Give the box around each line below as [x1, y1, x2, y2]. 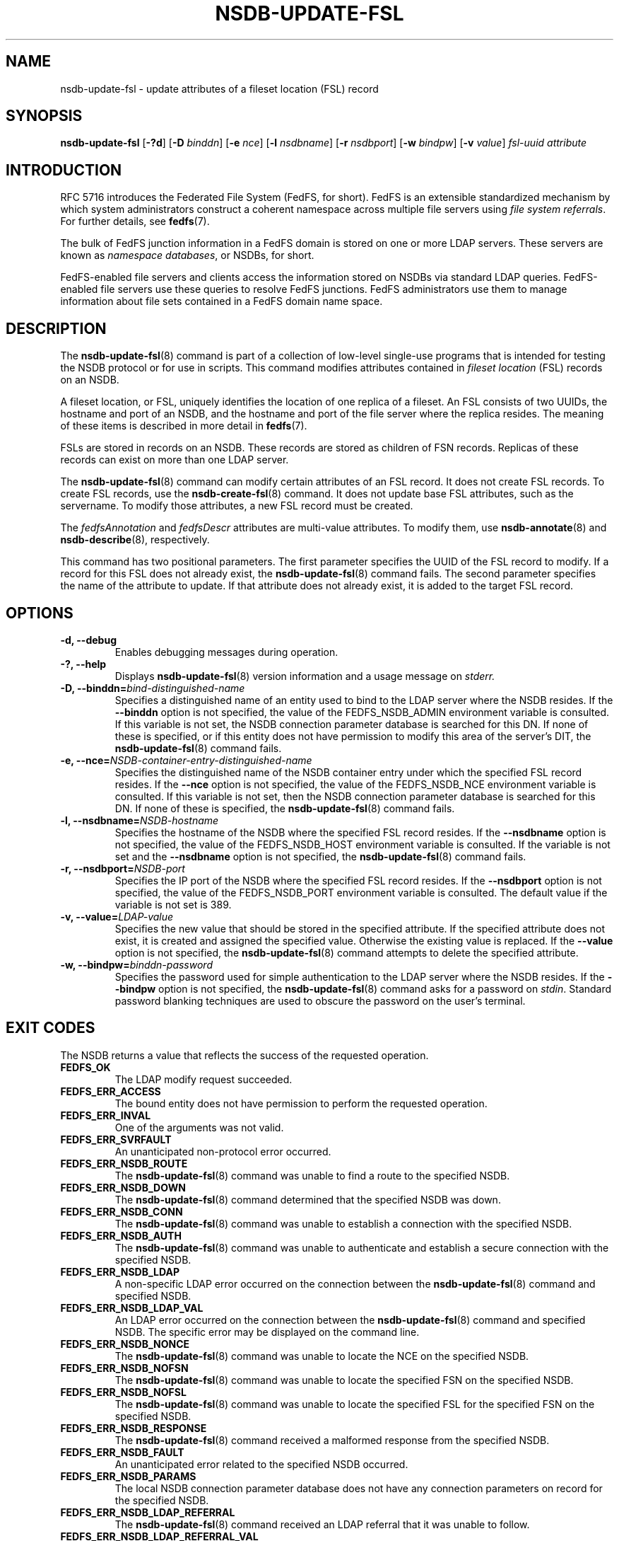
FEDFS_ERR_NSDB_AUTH [60, 1229, 182, 1242]
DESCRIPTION [6, 319, 107, 337]
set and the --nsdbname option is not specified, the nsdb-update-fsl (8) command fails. [114, 850, 526, 862]
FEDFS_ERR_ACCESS [60, 1085, 161, 1097]
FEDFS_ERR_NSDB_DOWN [60, 1181, 186, 1194]
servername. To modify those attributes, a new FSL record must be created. [60, 500, 413, 512]
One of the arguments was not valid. [114, 1121, 284, 1133]
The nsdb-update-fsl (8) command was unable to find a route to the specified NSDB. [114, 1169, 510, 1182]
